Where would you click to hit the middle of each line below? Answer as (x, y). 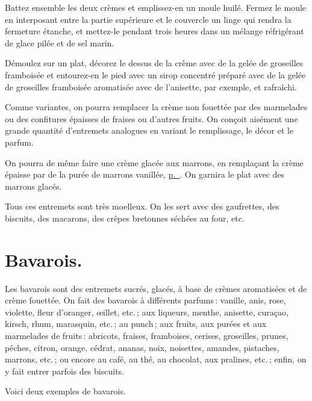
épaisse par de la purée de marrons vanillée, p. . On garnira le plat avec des (145, 174)
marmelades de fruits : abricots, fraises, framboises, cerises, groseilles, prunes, (147, 335)
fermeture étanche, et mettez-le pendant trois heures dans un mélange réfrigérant (154, 31)
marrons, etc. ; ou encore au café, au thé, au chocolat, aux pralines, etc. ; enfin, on (156, 359)
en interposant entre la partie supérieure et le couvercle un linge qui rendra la (148, 19)
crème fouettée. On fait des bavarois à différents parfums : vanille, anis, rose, (145, 300)
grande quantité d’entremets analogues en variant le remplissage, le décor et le (149, 130)
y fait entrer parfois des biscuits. (64, 371)
